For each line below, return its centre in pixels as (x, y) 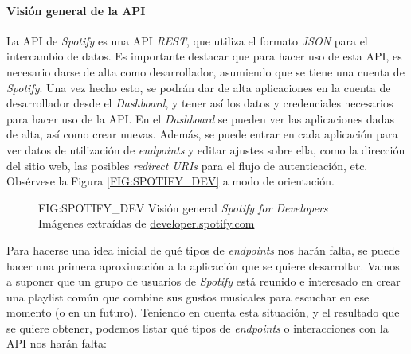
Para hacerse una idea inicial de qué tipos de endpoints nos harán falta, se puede (203, 249)
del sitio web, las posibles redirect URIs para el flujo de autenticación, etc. (187, 165)
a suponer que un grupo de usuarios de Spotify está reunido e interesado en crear (204, 281)
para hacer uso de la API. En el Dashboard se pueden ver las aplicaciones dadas (201, 118)
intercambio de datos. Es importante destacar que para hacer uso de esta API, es (204, 56)
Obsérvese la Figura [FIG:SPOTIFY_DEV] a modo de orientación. (170, 181)
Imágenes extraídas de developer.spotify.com (147, 223)
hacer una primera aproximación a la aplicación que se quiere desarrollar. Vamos (203, 265)
